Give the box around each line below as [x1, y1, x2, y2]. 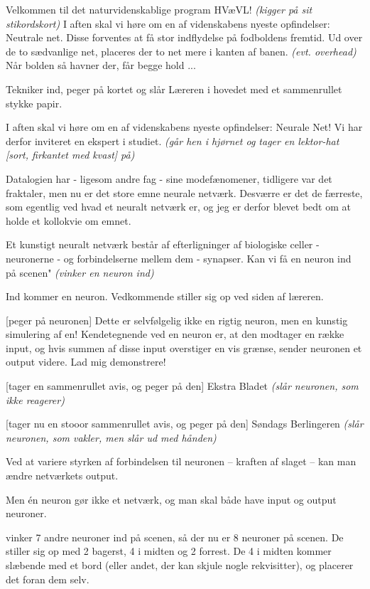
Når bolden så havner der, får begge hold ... [6, 58, 196, 73]
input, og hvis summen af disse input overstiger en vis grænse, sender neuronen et [6, 340, 362, 355]
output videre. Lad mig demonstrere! [6, 354, 166, 369]
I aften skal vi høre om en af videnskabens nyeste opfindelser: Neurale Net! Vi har [6, 120, 363, 134]
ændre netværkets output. [6, 468, 119, 483]
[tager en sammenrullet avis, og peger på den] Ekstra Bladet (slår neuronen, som [6, 378, 359, 393]
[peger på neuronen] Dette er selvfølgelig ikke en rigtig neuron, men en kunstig [6, 312, 348, 327]
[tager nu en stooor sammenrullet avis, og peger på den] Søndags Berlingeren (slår [6, 416, 364, 431]
